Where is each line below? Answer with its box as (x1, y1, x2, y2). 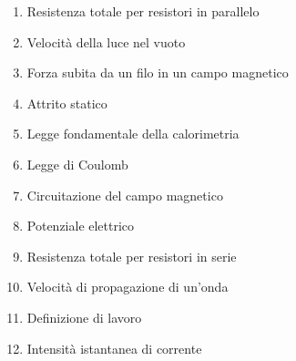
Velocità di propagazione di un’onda (26, 277, 229, 296)
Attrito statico (26, 93, 107, 112)
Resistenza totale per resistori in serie (26, 246, 237, 265)
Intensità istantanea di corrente (26, 338, 202, 357)
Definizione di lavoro (26, 307, 142, 326)
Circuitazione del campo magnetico (26, 185, 223, 204)
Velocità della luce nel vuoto (26, 32, 186, 51)
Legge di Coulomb (26, 154, 128, 173)
